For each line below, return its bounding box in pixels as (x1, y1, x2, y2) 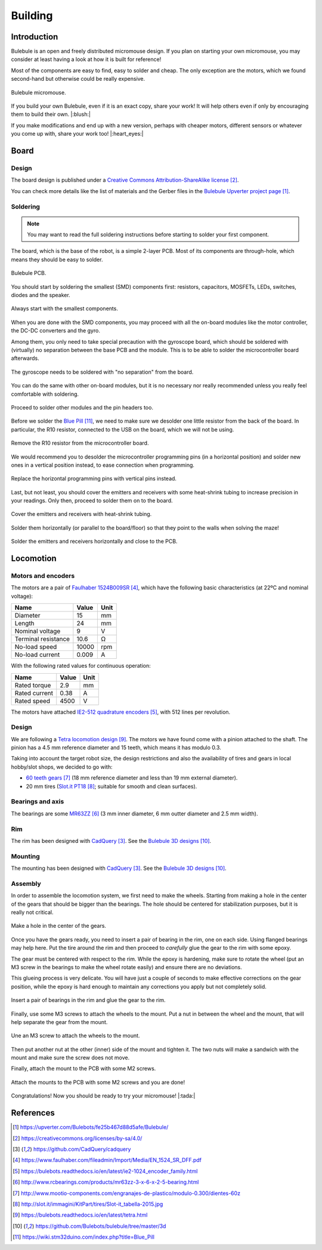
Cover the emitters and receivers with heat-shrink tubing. (11, 511, 152, 518)
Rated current (14, 689, 54, 697)
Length (14, 619, 35, 628)
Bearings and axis (11, 797, 64, 806)
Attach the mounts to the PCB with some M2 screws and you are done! (11, 1078, 185, 1086)
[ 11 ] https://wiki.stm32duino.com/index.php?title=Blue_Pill (13, 1233, 155, 1240)
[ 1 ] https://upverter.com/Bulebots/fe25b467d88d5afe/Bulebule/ (13, 1124, 169, 1131)
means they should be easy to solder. (11, 256, 103, 263)
